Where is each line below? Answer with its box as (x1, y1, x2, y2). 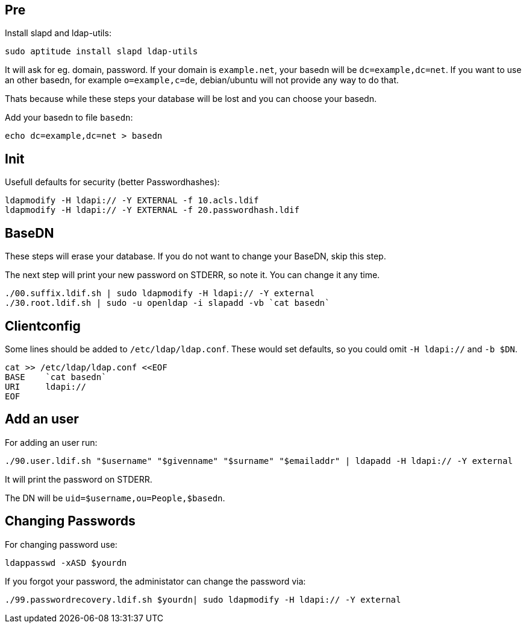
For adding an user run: (5, 437, 98, 448)
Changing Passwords (5, 513, 136, 529)
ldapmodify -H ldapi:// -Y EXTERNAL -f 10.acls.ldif (5, 195, 259, 206)
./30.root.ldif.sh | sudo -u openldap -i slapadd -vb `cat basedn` (5, 298, 330, 308)
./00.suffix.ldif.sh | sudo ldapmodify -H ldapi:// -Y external (5, 288, 315, 299)
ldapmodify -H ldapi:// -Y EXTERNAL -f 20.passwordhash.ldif (5, 205, 299, 215)
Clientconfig (5, 318, 81, 334)
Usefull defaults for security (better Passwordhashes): (5, 177, 220, 188)
